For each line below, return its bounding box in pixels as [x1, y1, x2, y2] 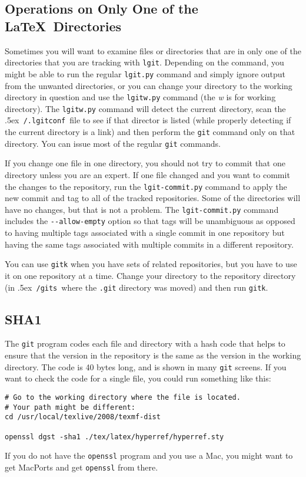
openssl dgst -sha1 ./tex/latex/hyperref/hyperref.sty [5, 432, 224, 441]
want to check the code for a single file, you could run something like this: [5, 372, 271, 384]
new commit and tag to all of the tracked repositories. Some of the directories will [5, 192, 301, 204]
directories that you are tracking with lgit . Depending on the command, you [5, 56, 284, 68]
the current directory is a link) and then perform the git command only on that [5, 126, 295, 138]
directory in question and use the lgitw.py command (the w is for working [5, 91, 276, 103]
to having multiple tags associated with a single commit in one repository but [5, 226, 285, 239]
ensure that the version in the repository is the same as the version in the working [5, 349, 301, 361]
